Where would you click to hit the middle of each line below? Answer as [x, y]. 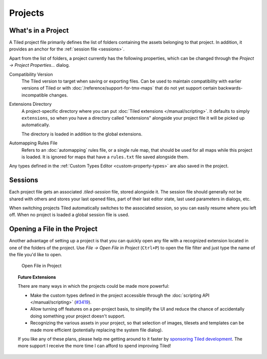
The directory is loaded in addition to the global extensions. [82, 134]
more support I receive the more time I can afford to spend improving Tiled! [95, 346]
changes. [58, 95]
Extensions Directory [30, 104]
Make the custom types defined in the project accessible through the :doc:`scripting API [120, 295]
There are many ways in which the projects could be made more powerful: [94, 286]
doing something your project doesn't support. [78, 316]
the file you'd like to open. [36, 255]
